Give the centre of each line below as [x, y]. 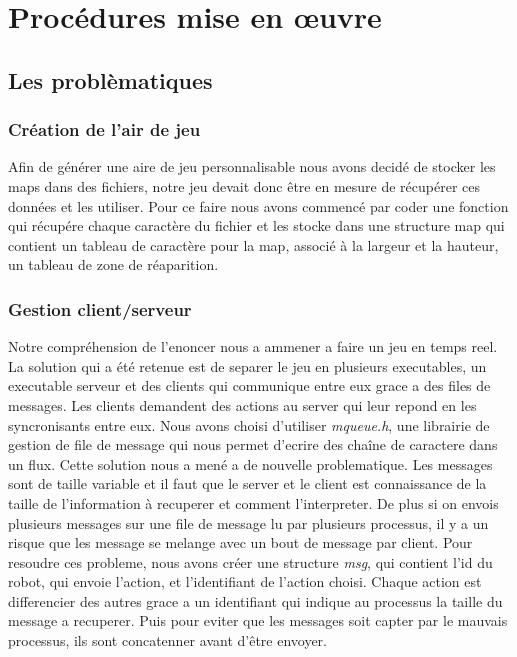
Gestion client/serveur [100, 308]
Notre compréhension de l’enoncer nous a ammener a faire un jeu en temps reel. [253, 346]
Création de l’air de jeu [104, 129]
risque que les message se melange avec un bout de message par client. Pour [240, 542]
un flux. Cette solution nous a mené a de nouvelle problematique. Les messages [250, 463]
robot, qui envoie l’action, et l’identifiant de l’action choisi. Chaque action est [245, 581]
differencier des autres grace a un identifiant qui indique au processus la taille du [255, 600]
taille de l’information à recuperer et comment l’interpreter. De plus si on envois [253, 502]
